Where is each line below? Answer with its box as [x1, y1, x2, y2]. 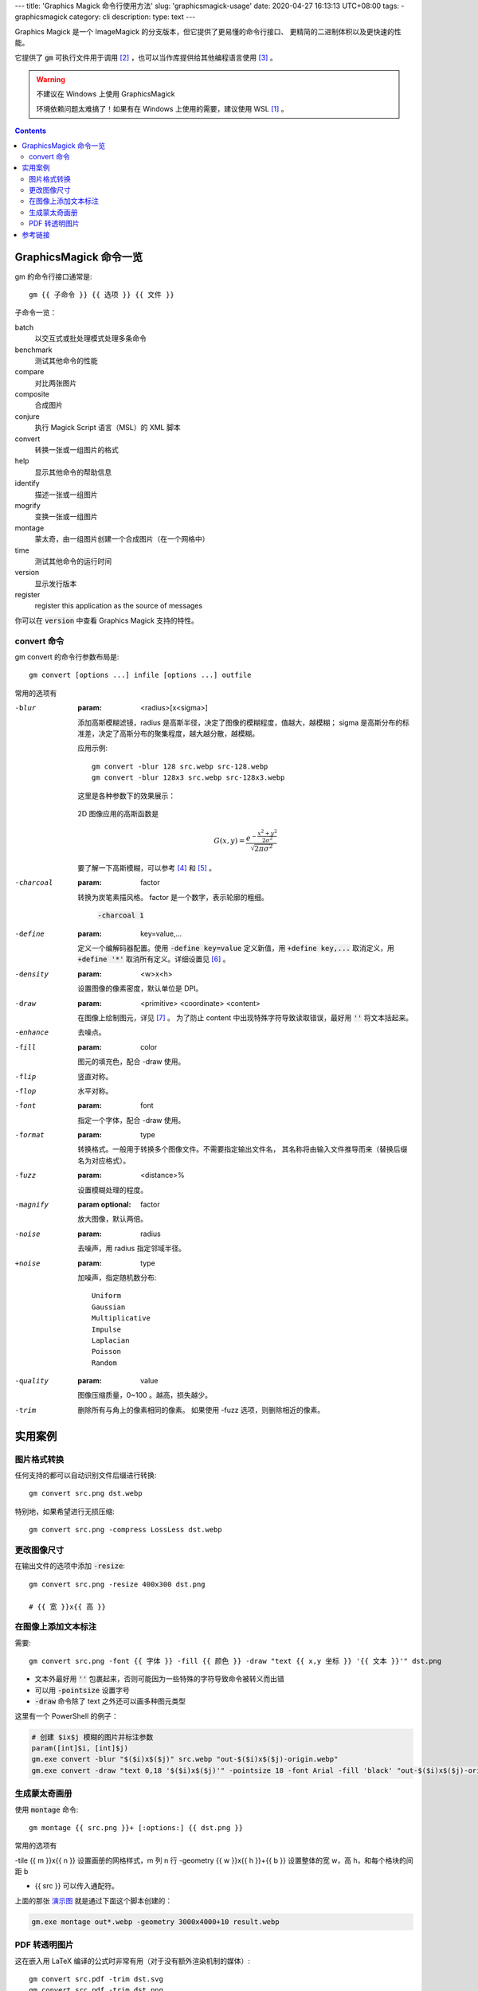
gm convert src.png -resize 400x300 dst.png [29, 1579, 206, 1589]
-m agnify [14, 1200, 49, 1210]
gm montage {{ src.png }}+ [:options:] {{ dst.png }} [29, 1823, 243, 1832]
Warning [36, 74, 65, 84]
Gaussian [92, 1302, 126, 1312]
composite [14, 389, 50, 399]
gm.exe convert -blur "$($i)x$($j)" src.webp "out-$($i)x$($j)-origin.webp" [31, 1754, 339, 1764]
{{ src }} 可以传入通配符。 [34, 1881, 119, 1891]
